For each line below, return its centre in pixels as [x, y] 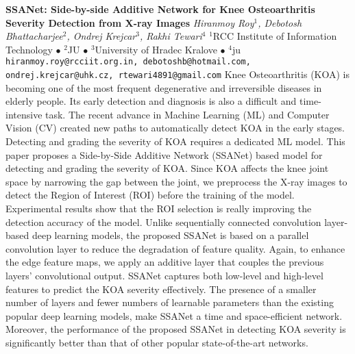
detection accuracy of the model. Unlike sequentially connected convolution [163, 222]
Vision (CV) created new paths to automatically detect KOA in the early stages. [175, 128]
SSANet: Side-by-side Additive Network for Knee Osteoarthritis [160, 9]
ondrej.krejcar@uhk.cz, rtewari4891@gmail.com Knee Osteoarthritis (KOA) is [177, 74]
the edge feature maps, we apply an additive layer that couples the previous [165, 262]
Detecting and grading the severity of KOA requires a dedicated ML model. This [175, 141]
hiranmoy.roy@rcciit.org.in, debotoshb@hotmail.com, [128, 62]
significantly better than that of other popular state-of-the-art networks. [157, 342]
